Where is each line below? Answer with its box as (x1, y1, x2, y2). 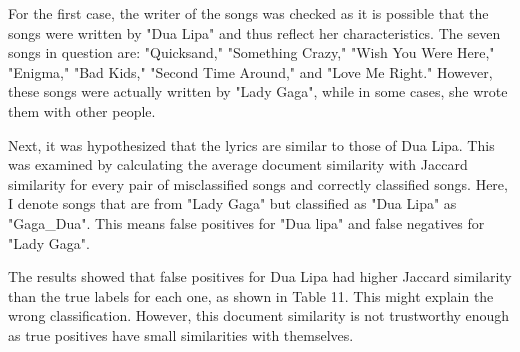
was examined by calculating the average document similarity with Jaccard (8, 154, 468, 175)
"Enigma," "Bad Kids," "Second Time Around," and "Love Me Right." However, (8, 61, 493, 82)
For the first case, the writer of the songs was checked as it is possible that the (8, 3, 489, 23)
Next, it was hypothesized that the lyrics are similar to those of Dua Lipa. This (8, 134, 495, 155)
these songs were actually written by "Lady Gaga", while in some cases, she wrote (8, 81, 508, 102)
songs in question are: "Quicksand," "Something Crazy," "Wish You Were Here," (8, 42, 495, 63)
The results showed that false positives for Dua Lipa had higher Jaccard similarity (8, 266, 512, 287)
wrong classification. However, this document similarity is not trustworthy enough (8, 305, 510, 326)
